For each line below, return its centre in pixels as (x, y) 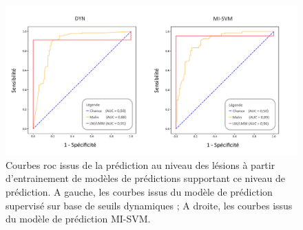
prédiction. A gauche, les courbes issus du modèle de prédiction (139, 191)
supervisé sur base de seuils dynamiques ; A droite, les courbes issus (149, 205)
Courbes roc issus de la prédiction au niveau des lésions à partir (140, 164)
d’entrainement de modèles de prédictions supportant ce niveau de (145, 178)
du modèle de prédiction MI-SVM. (78, 219)
